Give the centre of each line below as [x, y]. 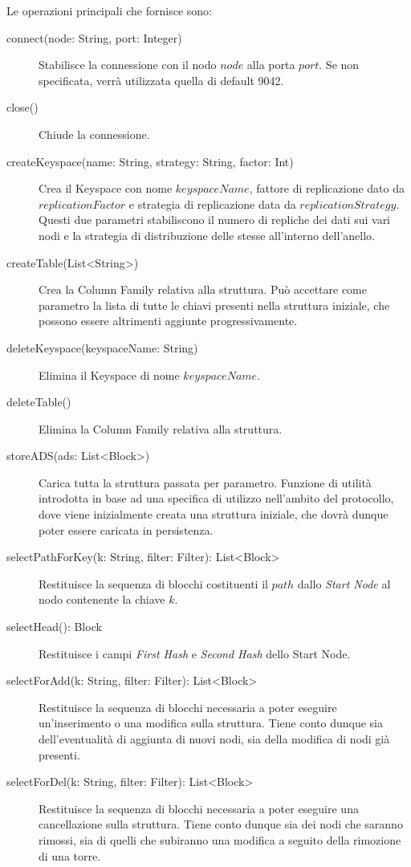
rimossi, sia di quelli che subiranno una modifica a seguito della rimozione [220, 839]
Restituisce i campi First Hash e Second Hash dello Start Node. [195, 653]
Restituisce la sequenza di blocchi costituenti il [153, 583]
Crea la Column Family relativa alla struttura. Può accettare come [203, 289]
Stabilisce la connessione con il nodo [128, 65]
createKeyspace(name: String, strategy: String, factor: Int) [150, 161]
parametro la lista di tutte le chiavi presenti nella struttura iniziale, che [214, 305]
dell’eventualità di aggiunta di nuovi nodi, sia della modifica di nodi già [214, 739]
